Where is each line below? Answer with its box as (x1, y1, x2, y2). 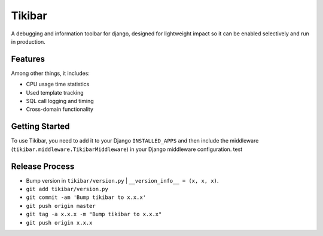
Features (11, 54, 45, 64)
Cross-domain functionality (26, 105, 94, 113)
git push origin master (26, 202, 96, 209)
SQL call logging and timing (26, 98, 94, 105)
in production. (11, 38, 46, 45)
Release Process (11, 161, 75, 171)
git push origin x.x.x (26, 219, 93, 226)
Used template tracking (26, 89, 84, 96)
